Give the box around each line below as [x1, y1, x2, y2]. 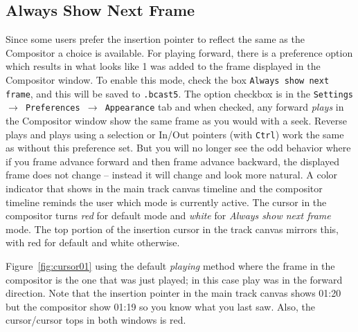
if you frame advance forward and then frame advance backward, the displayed [6, 154, 340, 168]
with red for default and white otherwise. [6, 235, 180, 250]
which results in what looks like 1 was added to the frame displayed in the [6, 59, 321, 73]
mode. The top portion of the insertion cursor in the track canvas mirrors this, [6, 221, 339, 236]
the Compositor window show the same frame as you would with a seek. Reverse [6, 113, 348, 127]
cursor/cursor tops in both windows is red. [6, 313, 186, 327]
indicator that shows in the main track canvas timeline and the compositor [6, 181, 323, 195]
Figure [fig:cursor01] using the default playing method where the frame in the [6, 258, 335, 273]
